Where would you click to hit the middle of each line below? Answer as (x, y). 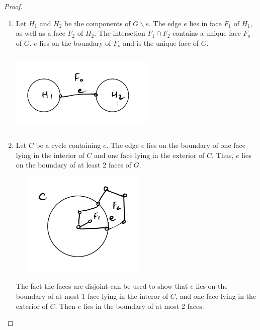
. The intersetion (120, 33)
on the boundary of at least (58, 165)
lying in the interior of (50, 155)
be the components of (98, 23)
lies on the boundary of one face (196, 145)
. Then (65, 306)
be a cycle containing (68, 145)
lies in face (205, 23)
